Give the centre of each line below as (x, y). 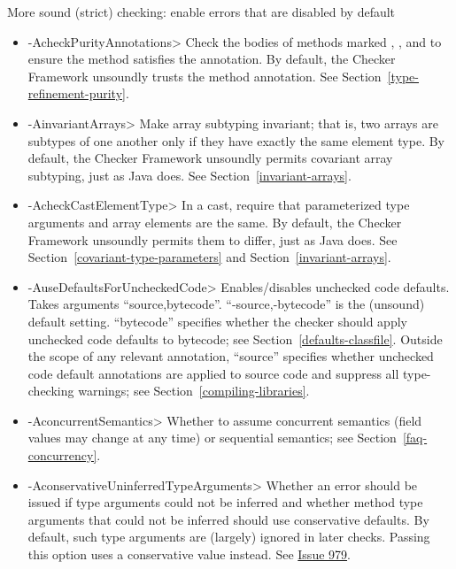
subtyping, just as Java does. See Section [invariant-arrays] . (189, 175)
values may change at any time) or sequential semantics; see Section (212, 438)
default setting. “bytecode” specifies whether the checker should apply (217, 321)
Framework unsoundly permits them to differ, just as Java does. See (213, 239)
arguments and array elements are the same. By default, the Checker (215, 222)
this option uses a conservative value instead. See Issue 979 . (189, 554)
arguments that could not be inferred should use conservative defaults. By (228, 519)
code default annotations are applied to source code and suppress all (213, 373)
